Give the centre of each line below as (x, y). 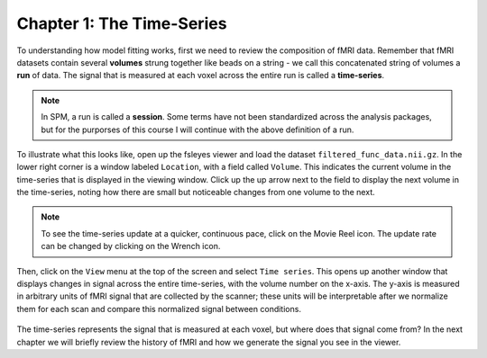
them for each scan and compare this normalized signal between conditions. (159, 309)
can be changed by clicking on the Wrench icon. (131, 246)
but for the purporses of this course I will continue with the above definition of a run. (198, 130)
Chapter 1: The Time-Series (122, 23)
